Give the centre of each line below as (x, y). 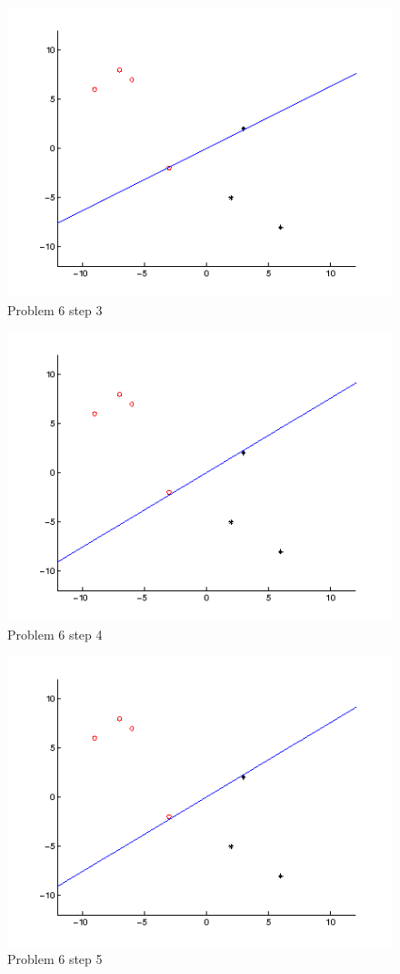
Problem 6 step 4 (55, 634)
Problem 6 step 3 (55, 309)
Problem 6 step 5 (55, 958)
